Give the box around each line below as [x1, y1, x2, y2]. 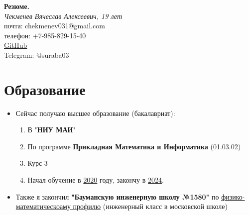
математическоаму [15, 201, 71, 212]
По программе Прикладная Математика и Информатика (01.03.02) [27, 141, 241, 151]
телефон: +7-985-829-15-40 [4, 30, 86, 40]
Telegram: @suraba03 [4, 49, 69, 60]
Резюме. [4, 1, 29, 11]
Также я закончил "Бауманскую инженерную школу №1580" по [15, 191, 219, 202]
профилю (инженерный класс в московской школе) [73, 201, 228, 212]
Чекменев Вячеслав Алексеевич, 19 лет [4, 10, 122, 21]
